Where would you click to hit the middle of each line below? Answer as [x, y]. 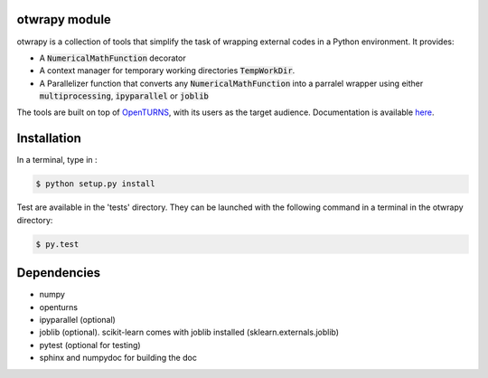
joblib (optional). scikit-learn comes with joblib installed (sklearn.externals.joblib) [189, 332]
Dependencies [59, 273]
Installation [49, 139]
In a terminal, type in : [57, 160]
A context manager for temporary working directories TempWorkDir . [167, 71]
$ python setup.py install [95, 184]
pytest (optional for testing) [90, 345]
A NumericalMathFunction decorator [113, 58]
